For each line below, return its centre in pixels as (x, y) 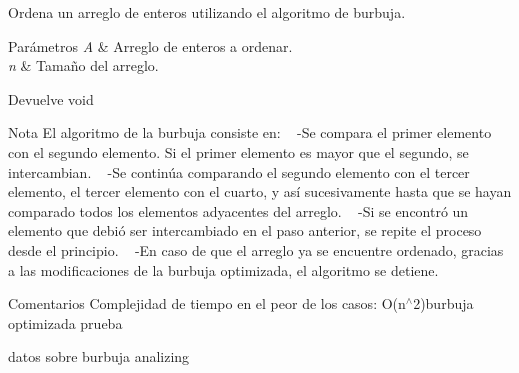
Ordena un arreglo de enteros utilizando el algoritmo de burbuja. (207, 12)
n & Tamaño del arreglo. (83, 65)
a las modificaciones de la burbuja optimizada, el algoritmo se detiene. (223, 269)
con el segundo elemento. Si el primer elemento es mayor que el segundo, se (238, 151)
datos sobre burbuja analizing (99, 356)
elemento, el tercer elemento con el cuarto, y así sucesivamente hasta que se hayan (260, 191)
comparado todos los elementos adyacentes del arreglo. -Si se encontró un (238, 210)
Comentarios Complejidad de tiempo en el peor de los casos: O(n (207, 303)
